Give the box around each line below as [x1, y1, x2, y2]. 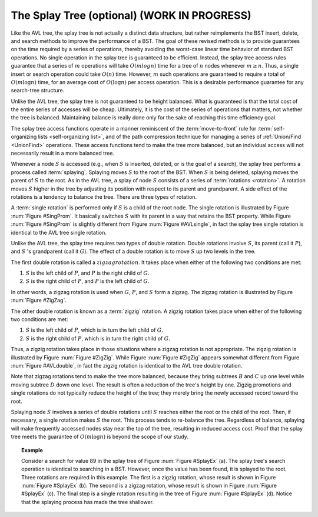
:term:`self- [257, 125, 285, 132]
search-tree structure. [11, 87, 65, 94]
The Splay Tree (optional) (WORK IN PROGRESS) [11, 9, 251, 22]
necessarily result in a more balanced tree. [11, 150, 115, 157]
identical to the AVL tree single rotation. [11, 229, 107, 236]
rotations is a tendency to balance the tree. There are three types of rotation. [11, 193, 197, 200]
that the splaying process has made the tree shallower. [21, 498, 154, 505]
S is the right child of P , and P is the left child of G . [25, 278, 150, 285]
